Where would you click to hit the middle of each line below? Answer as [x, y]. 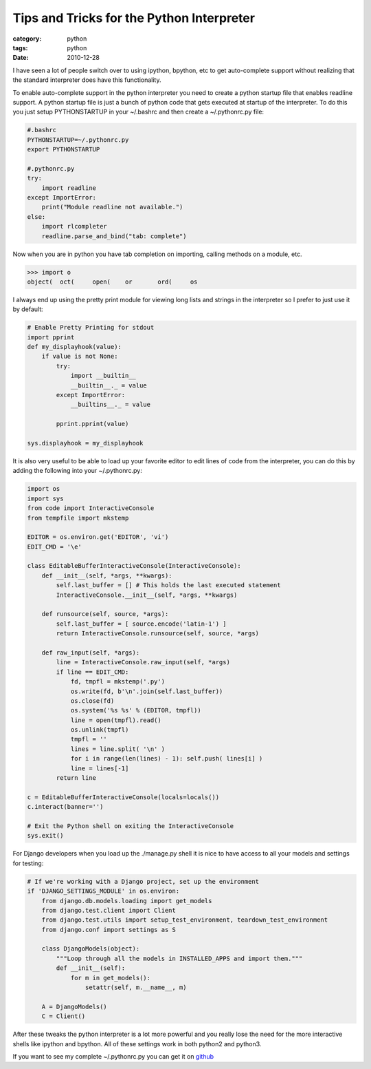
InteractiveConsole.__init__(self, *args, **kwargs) [147, 595]
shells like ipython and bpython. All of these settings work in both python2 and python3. [137, 1044]
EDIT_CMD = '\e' [55, 547]
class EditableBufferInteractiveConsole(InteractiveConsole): [134, 566]
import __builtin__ [103, 376]
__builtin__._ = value [109, 385]
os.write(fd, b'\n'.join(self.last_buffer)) [147, 691]
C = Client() [64, 1016]
